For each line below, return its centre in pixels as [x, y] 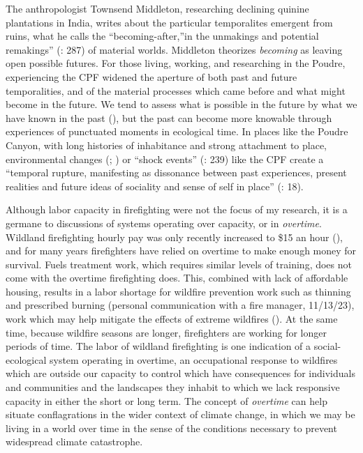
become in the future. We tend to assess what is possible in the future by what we [181, 104]
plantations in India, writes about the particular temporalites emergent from [169, 22]
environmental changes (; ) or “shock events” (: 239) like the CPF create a [165, 159]
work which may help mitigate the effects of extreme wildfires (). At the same [172, 319]
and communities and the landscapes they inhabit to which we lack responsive [173, 387]
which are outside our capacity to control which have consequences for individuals [180, 373]
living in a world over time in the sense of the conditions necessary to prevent [171, 428]
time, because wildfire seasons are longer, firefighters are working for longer [166, 332]
